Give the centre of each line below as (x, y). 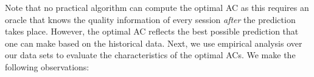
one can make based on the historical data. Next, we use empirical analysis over (154, 43)
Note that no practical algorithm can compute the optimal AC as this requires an (157, 7)
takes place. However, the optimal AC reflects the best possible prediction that (152, 31)
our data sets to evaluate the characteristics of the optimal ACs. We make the (150, 55)
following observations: (47, 66)
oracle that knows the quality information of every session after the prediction (150, 19)
